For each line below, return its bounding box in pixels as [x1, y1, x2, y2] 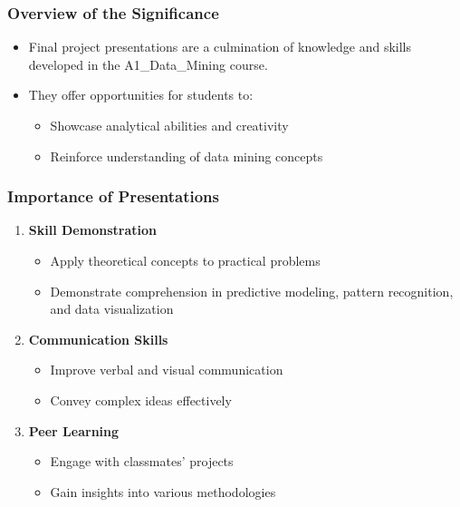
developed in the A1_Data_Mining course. [28, 54, 268, 73]
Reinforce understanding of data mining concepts [50, 146, 323, 165]
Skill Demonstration [28, 220, 157, 239]
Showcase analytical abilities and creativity [50, 116, 289, 134]
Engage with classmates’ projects [50, 452, 234, 471]
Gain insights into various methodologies [50, 482, 276, 501]
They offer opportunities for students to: [28, 85, 254, 104]
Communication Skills [28, 329, 168, 348]
